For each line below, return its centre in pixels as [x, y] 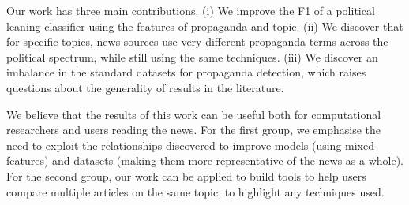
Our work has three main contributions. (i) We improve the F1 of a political [191, 10]
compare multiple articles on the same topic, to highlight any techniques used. [195, 191]
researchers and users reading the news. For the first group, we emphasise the [193, 130]
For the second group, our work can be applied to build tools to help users [186, 175]
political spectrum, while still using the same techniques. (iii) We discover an [192, 56]
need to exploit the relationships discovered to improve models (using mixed [190, 145]
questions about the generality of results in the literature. [145, 87]
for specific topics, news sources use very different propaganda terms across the [197, 41]
